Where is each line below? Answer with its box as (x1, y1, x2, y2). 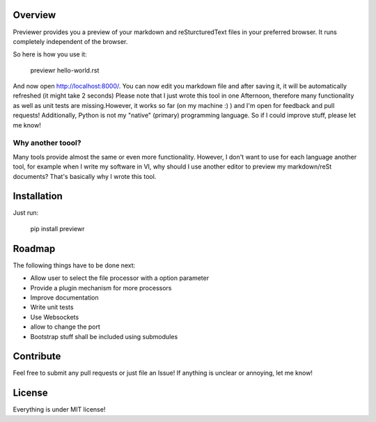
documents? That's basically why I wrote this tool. (13, 172, 157, 180)
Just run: (13, 209, 39, 217)
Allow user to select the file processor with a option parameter (30, 274, 209, 282)
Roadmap (13, 242, 56, 254)
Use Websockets (30, 313, 79, 321)
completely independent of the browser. (13, 37, 128, 45)
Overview (13, 9, 56, 21)
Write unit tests (30, 303, 74, 311)
